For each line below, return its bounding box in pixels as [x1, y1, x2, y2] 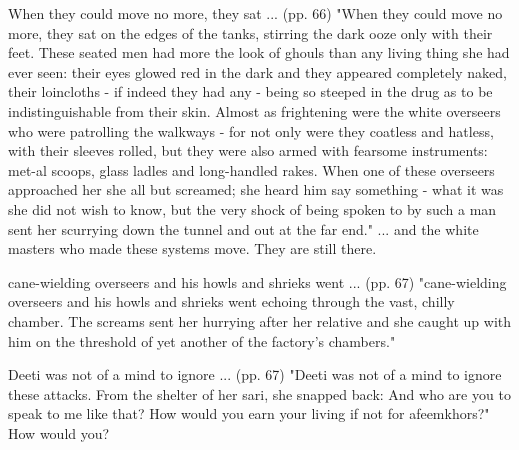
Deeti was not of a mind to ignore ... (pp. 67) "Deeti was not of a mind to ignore [8, 364, 502, 385]
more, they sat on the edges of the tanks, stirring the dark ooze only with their [8, 22, 493, 43]
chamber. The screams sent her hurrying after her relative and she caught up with [8, 310, 512, 331]
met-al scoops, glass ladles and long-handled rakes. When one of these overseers [8, 159, 495, 180]
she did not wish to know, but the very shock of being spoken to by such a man [8, 198, 497, 219]
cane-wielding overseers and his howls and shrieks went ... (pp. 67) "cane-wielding [8, 271, 507, 292]
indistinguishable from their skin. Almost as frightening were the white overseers [8, 100, 501, 121]
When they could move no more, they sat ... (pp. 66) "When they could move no [8, 3, 503, 23]
